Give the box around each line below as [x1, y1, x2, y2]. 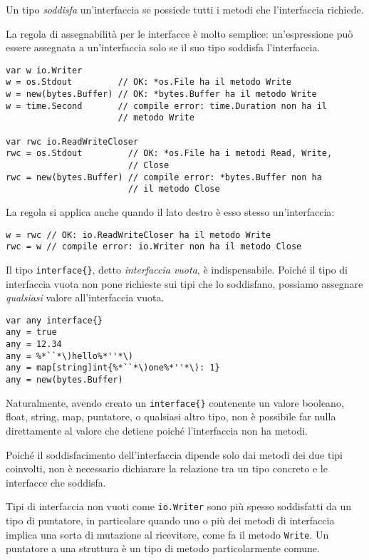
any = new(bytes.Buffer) [6, 375, 123, 385]
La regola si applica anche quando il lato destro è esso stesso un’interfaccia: [6, 204, 335, 219]
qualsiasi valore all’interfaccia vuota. [6, 290, 165, 305]
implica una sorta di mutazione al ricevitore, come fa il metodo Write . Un [6, 527, 329, 541]
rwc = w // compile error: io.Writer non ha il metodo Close [6, 242, 302, 252]
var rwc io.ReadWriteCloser [6, 136, 139, 147]
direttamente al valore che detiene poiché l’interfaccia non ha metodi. [6, 422, 308, 437]
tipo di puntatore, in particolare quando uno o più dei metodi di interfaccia [6, 512, 335, 527]
